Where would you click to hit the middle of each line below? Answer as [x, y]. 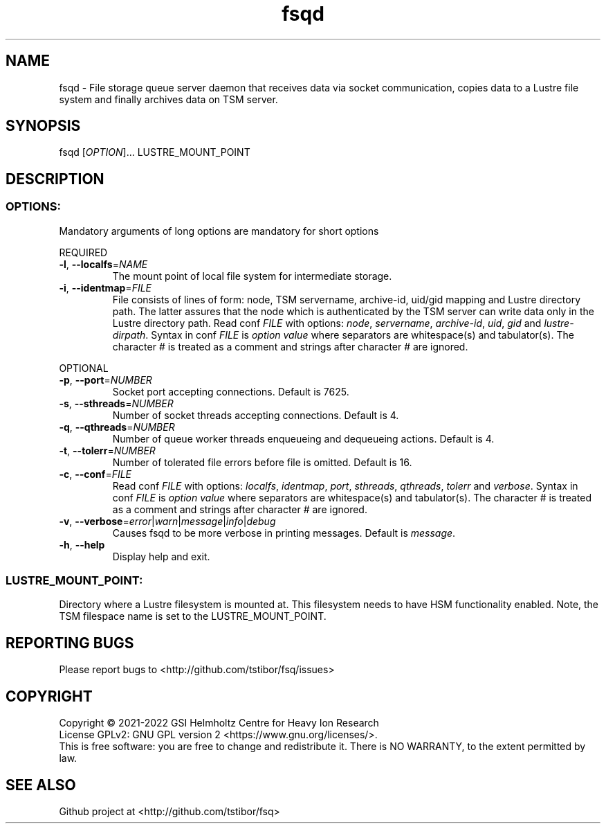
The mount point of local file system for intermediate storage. [252, 276]
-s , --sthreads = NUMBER [116, 403]
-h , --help [82, 544]
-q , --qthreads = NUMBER [117, 427]
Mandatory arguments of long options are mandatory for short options [219, 231]
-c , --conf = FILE [95, 474]
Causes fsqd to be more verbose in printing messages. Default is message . [284, 533]
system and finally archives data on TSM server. [168, 99]
